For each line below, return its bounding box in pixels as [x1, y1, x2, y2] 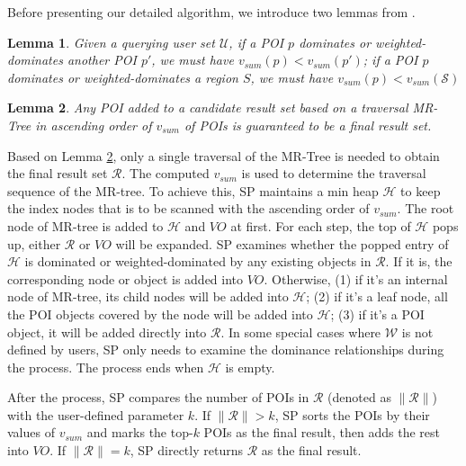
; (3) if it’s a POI [330, 304, 425, 323]
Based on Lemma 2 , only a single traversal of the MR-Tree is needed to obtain [7, 146, 440, 165]
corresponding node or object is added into [7, 269, 244, 288]
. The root [397, 199, 454, 218]
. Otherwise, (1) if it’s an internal [264, 269, 448, 288]
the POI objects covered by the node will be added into [7, 304, 313, 323]
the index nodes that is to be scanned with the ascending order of [7, 199, 370, 218]
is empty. [225, 357, 275, 376]
